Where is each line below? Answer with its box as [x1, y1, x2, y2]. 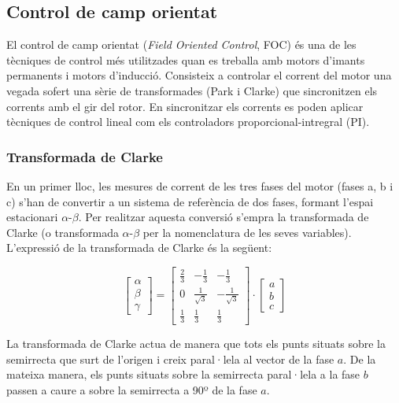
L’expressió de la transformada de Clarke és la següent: [6, 239, 272, 256]
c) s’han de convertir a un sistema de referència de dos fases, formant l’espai [6, 193, 374, 209]
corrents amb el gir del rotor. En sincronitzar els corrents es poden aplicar [6, 98, 364, 114]
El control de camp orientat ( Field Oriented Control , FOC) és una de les [6, 36, 357, 53]
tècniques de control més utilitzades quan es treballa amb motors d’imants [6, 51, 365, 68]
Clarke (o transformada [6, 224, 119, 240]
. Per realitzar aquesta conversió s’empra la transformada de [78, 209, 369, 225]
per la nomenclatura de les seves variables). [142, 224, 352, 240]
